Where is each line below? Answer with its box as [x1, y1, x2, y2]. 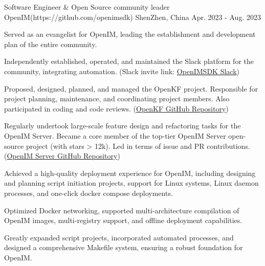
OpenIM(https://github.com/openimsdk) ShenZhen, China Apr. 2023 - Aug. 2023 [4, 11, 261, 22]
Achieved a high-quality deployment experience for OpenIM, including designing [4, 167, 256, 178]
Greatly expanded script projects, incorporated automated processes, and [4, 232, 234, 242]
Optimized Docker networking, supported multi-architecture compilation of [4, 205, 239, 215]
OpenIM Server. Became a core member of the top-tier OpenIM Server [4, 130, 226, 141]
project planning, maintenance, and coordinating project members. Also [4, 93, 230, 104]
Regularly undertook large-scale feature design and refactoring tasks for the [4, 120, 241, 131]
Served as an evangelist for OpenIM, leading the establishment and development [4, 29, 256, 39]
